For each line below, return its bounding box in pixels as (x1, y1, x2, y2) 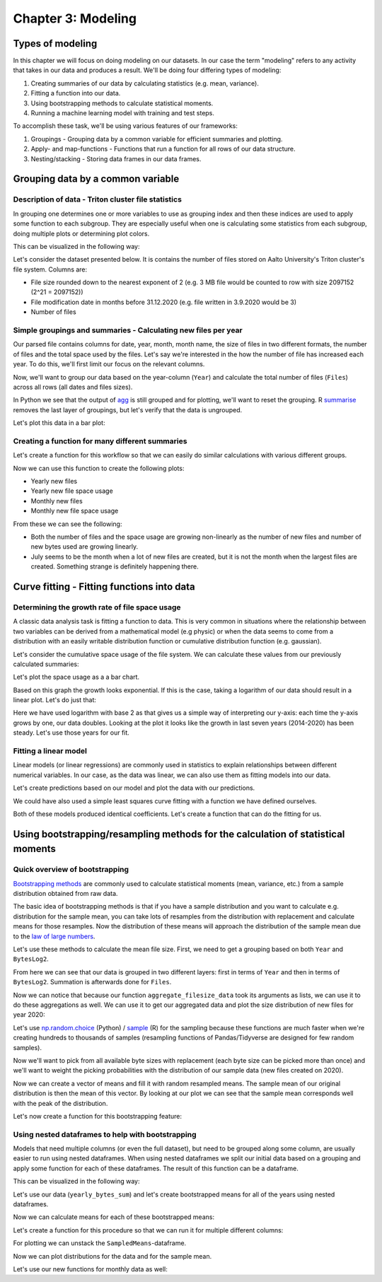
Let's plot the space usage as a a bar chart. (13, 672, 140, 682)
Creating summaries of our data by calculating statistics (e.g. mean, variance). (30, 78, 260, 88)
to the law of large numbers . (13, 932, 95, 940)
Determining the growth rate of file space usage (13, 602, 181, 612)
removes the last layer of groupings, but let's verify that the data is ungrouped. (13, 405, 243, 414)
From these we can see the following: (13, 520, 122, 528)
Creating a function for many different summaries (13, 436, 187, 445)
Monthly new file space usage (30, 506, 119, 515)
